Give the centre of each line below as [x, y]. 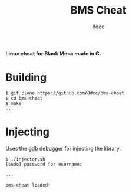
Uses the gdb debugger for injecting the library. [63, 148]
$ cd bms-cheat [24, 98]
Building [26, 78]
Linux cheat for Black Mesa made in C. [53, 53]
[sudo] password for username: [44, 164]
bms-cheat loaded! [28, 185]
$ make [14, 103]
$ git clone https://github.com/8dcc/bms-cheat [65, 93]
